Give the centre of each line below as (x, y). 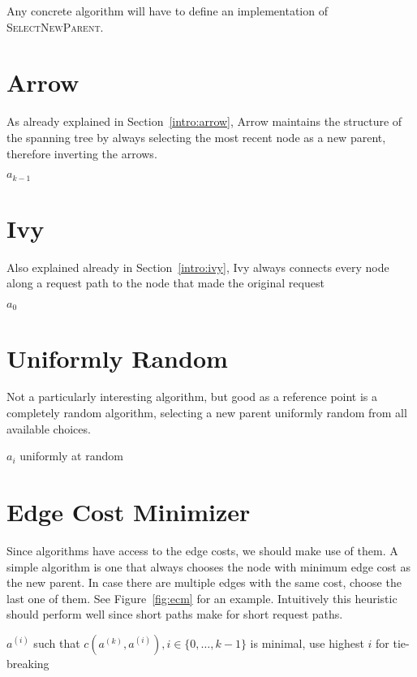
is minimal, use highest (307, 643)
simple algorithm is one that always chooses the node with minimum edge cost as (208, 566)
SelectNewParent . (55, 26)
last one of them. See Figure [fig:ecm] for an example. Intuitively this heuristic (202, 598)
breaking (28, 663)
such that (57, 643)
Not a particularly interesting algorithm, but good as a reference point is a (192, 397)
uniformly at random (71, 456)
